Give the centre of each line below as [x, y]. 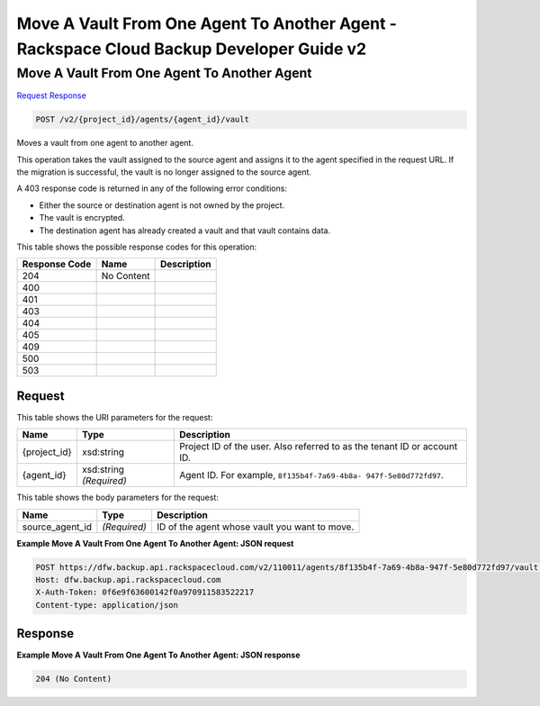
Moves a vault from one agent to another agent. [105, 143]
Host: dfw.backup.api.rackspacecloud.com [128, 579]
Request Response [52, 95]
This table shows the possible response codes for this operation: [137, 247]
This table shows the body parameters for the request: [118, 498]
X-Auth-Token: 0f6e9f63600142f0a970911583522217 [145, 593]
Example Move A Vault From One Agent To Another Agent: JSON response [158, 655]
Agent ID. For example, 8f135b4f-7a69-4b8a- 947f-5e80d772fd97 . [311, 475]
